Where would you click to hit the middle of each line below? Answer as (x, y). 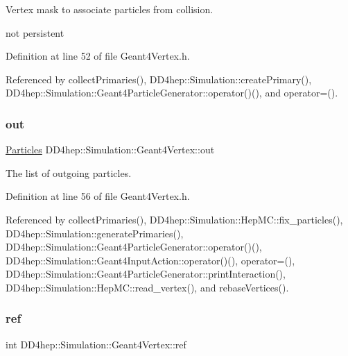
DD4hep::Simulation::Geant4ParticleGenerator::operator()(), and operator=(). (172, 93)
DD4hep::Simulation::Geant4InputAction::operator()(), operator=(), (150, 260)
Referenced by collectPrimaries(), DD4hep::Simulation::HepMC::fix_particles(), (174, 219)
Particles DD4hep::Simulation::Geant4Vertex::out (110, 150)
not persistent (35, 32)
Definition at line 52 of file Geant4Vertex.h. (98, 56)
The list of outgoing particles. (69, 172)
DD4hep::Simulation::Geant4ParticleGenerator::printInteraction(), (146, 274)
